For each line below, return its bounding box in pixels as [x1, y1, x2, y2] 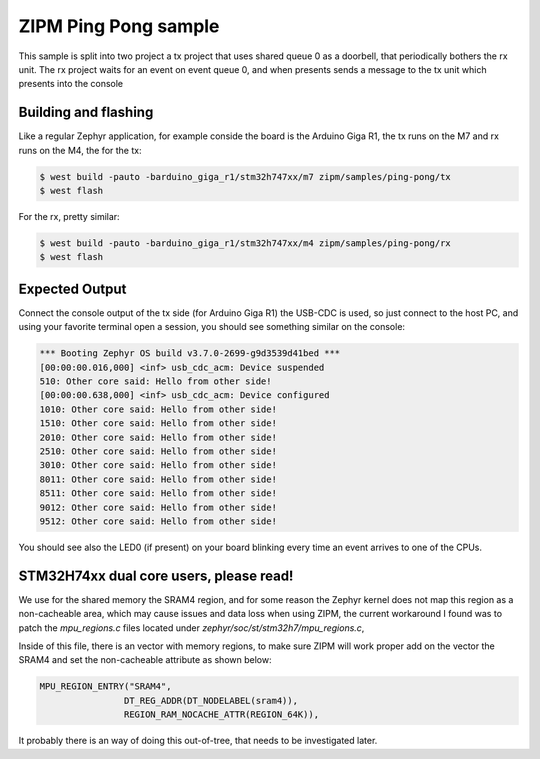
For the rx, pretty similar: [18, 210, 120, 222]
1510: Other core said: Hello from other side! [39, 418, 277, 429]
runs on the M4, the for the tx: [18, 144, 142, 156]
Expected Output [18, 280, 127, 297]
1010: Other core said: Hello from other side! [39, 403, 277, 415]
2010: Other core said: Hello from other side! [39, 431, 277, 443]
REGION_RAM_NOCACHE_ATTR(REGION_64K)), [123, 709, 320, 720]
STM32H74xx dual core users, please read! [18, 567, 294, 584]
